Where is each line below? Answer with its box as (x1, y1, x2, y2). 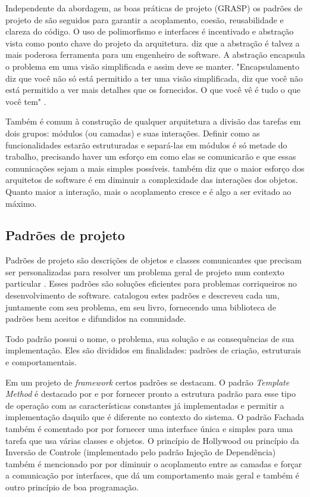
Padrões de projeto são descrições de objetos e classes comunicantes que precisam (5, 254, 302, 266)
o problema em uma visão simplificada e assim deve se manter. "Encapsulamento (5, 60, 299, 72)
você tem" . (5, 95, 46, 107)
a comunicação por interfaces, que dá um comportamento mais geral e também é (5, 469, 299, 482)
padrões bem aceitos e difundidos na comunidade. (5, 312, 186, 325)
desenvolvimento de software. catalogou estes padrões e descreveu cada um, (5, 289, 280, 302)
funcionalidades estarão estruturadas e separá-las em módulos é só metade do (5, 138, 287, 151)
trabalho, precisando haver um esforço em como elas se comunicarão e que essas (5, 150, 296, 163)
